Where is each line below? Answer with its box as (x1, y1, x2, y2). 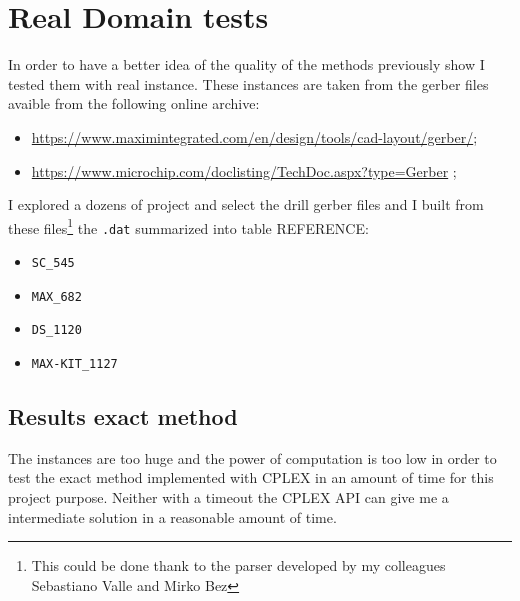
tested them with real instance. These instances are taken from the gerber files (8, 73, 489, 94)
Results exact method (8, 401, 238, 432)
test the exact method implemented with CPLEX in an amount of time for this (8, 467, 494, 488)
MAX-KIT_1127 (31, 356, 118, 371)
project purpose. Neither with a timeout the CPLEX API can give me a (8, 487, 449, 508)
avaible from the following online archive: (8, 93, 260, 114)
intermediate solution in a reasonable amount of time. (8, 506, 337, 527)
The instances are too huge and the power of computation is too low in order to (8, 447, 497, 468)
